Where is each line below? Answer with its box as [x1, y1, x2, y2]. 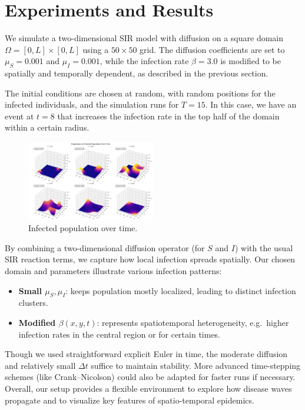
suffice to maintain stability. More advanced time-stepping [91, 359, 301, 371]
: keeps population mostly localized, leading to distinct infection [65, 284, 296, 296]
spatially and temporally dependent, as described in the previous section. [5, 67, 268, 79]
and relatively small [5, 359, 76, 371]
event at [5, 109, 34, 122]
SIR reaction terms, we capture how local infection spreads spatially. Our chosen [5, 253, 296, 265]
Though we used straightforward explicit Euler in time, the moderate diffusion [5, 348, 288, 360]
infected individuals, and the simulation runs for [5, 98, 179, 111]
